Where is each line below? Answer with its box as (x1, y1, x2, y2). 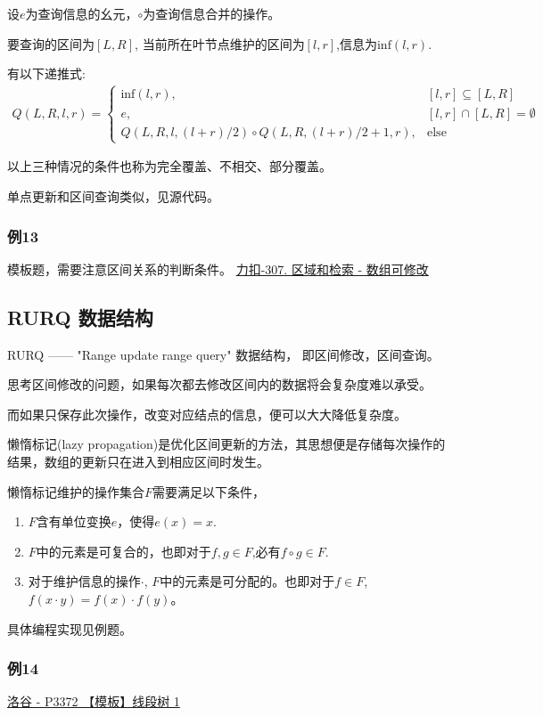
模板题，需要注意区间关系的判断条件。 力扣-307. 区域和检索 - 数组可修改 (7, 259, 429, 278)
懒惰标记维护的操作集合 (7, 482, 144, 500)
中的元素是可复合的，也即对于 (36, 541, 211, 560)
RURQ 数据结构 (7, 303, 153, 330)
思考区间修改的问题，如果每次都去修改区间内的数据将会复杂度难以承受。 (7, 375, 432, 394)
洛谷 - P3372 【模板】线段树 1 (7, 692, 180, 711)
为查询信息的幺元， (25, 4, 138, 22)
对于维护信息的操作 (28, 572, 141, 590)
